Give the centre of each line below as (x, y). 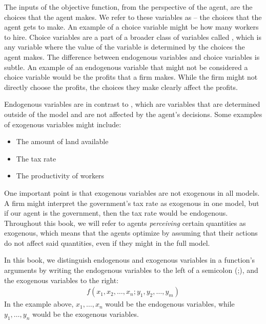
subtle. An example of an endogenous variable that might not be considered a (126, 67)
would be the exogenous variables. (85, 314)
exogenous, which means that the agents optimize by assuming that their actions (131, 233)
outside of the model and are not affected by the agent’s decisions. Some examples (133, 114)
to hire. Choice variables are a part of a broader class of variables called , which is (133, 37)
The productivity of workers (60, 176)
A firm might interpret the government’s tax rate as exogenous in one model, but (132, 203)
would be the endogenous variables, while (170, 304)
